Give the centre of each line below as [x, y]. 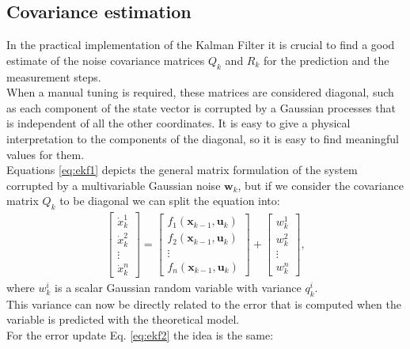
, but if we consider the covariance [321, 185]
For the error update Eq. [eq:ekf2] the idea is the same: [140, 334]
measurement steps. [54, 76]
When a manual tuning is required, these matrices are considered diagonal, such [200, 92]
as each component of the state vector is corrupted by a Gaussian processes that [201, 107]
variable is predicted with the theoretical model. [123, 319]
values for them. [46, 154]
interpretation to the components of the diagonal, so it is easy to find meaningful [203, 138]
